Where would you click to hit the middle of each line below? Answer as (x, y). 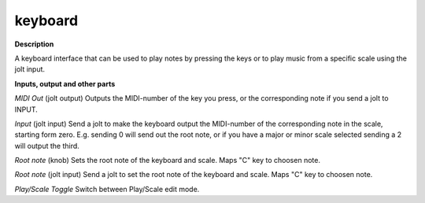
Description (34, 44)
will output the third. (47, 146)
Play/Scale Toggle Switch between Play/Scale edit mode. (107, 189)
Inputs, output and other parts (65, 83)
